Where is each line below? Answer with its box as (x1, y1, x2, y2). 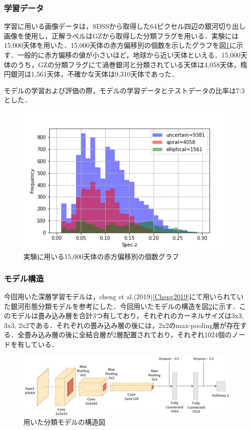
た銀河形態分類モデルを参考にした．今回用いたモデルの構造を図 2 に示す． (4, 301, 239, 311)
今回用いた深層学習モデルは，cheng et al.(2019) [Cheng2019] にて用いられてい (4, 291, 244, 302)
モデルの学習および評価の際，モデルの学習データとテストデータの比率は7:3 (4, 85, 245, 95)
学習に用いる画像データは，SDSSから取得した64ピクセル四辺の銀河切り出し (4, 21, 246, 31)
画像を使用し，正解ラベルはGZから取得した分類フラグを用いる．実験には (4, 30, 239, 41)
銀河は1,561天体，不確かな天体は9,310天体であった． (10, 69, 178, 79)
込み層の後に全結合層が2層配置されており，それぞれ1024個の (38, 329, 232, 340)
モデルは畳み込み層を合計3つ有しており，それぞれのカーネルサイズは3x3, (10, 310, 244, 321)
